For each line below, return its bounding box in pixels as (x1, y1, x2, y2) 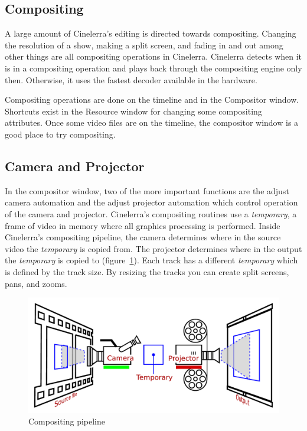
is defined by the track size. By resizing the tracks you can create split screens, (5, 265, 289, 277)
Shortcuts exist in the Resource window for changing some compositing (5, 105, 262, 117)
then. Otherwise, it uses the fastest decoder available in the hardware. (5, 73, 257, 86)
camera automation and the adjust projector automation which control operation (5, 196, 298, 208)
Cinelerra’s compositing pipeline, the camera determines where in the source (5, 231, 281, 243)
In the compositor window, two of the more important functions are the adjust (5, 184, 289, 197)
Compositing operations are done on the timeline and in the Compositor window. (5, 93, 299, 106)
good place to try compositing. (5, 128, 116, 140)
